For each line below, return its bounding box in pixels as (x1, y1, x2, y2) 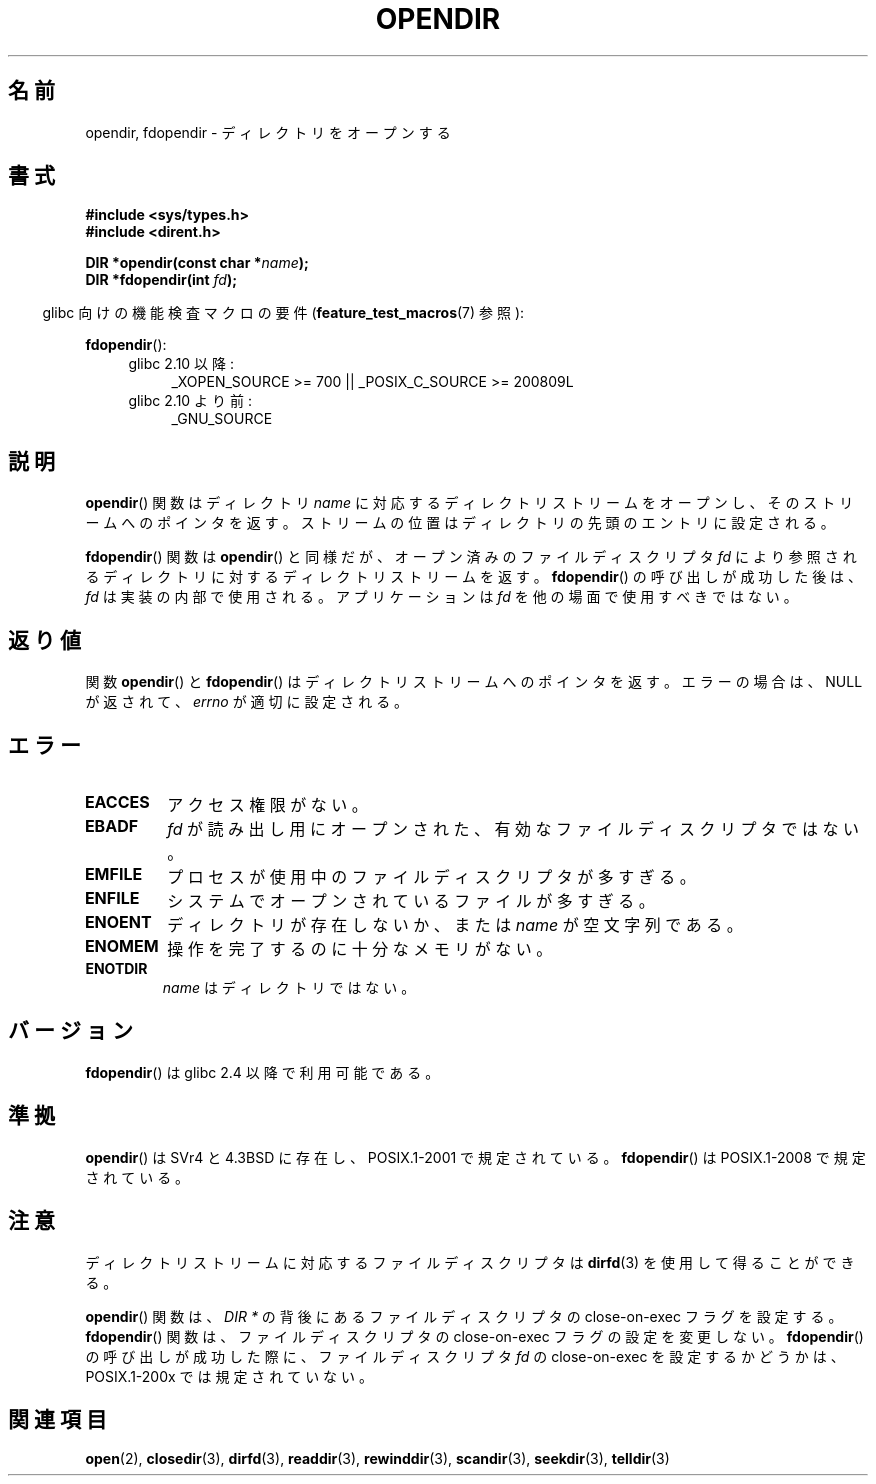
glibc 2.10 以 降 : (128, 355, 234, 373)
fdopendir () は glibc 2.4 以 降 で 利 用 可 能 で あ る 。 (85, 1063, 440, 1081)
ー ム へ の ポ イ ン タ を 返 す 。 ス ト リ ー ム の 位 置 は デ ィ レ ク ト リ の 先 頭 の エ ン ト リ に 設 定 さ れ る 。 (85, 514, 835, 532)
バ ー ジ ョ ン (8, 1018, 133, 1044)
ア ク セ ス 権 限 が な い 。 (167, 794, 368, 815)
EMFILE (84, 863, 143, 884)
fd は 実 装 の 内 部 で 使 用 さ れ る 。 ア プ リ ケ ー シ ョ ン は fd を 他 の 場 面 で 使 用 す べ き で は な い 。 (85, 588, 798, 606)
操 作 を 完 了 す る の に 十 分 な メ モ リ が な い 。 (167, 938, 553, 959)
